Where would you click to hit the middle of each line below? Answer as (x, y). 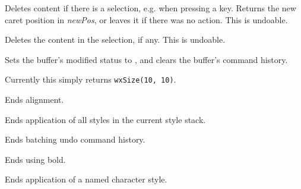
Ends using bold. (35, 159)
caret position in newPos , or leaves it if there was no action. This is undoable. (146, 19)
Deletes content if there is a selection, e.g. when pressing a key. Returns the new (150, 8)
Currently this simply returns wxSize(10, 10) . (91, 79)
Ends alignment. (34, 100)
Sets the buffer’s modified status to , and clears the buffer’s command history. (146, 59)
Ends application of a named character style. (86, 179)
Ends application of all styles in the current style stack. (105, 119)
